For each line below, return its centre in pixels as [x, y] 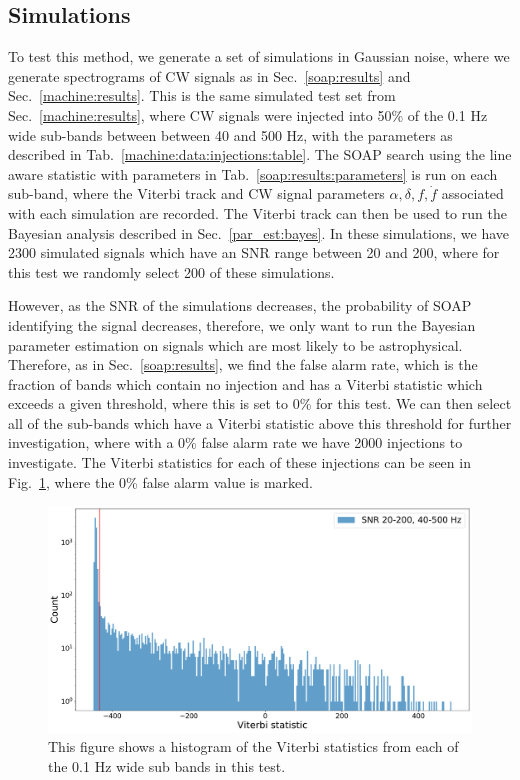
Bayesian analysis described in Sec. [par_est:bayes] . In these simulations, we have [259, 232]
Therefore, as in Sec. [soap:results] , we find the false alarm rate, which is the [243, 364]
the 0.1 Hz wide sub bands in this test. [167, 765]
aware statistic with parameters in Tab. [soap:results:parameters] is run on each [253, 173]
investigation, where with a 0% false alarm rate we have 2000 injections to [235, 442]
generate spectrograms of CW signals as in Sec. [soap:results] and [209, 75]
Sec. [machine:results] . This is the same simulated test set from [202, 95]
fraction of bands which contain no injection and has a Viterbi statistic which [245, 383]
